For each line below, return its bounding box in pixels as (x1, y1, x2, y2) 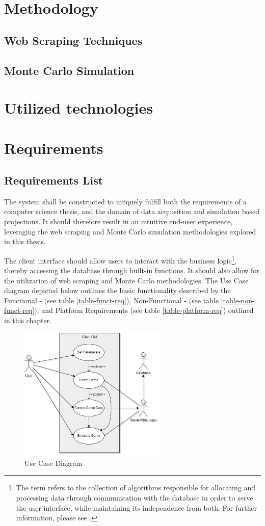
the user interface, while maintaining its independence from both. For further (16, 502, 257, 513)
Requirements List (4, 172, 103, 188)
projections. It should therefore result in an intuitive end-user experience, (4, 216, 233, 227)
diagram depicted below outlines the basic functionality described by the (4, 285, 231, 296)
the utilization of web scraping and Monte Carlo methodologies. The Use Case (4, 275, 249, 285)
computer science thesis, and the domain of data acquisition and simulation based (4, 206, 260, 217)
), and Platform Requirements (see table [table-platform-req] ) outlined (34, 305, 254, 315)
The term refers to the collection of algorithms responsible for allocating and (16, 482, 255, 493)
